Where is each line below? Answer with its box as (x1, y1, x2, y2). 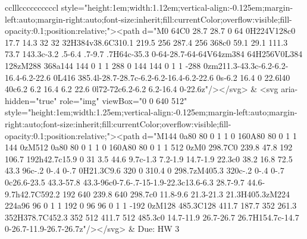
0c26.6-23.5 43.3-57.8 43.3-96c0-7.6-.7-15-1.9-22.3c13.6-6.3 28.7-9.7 (5, 175, 245, 188)
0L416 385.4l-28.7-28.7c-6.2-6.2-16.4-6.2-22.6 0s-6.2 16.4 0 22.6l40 (53, 71, 290, 83)
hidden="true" (5, 94, 57, 106)
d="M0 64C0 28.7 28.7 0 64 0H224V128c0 (142, 24, 296, 37)
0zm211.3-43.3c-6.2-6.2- (203, 59, 289, 71)
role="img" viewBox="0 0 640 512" (59, 94, 187, 106)
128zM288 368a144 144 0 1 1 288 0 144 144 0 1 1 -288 (5, 59, 201, 71)
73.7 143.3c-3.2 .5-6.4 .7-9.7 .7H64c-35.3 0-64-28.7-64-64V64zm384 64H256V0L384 (5, 48, 303, 60)
